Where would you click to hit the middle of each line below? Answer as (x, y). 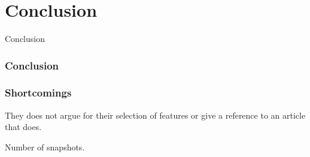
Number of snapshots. (45, 147)
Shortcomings (38, 93)
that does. (23, 127)
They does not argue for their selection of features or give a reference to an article (155, 115)
